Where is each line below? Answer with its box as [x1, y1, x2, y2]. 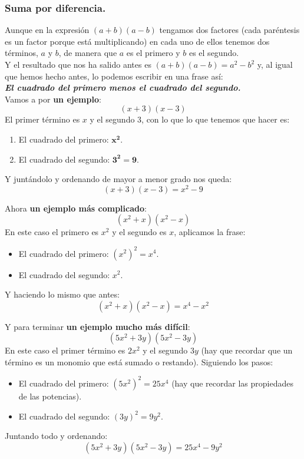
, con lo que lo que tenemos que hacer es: [141, 113, 290, 126]
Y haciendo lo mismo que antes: [5, 288, 120, 301]
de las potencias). [18, 389, 82, 402]
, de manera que [58, 47, 117, 59]
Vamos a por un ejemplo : [5, 93, 101, 105]
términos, [5, 47, 38, 59]
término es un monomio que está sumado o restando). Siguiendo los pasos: [5, 355, 273, 368]
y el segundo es [112, 226, 167, 238]
